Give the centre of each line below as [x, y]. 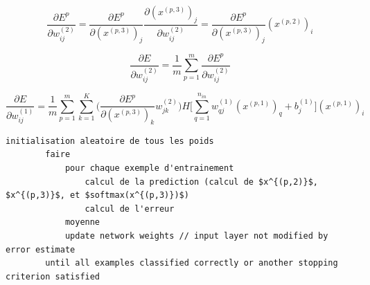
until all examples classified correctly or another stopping [192, 263]
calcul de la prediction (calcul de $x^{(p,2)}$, [202, 182]
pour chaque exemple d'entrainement [149, 168]
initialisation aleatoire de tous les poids [110, 141]
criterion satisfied [53, 276]
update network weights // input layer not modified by [196, 236]
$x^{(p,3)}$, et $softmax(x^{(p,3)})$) [97, 195]
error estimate [41, 249]
